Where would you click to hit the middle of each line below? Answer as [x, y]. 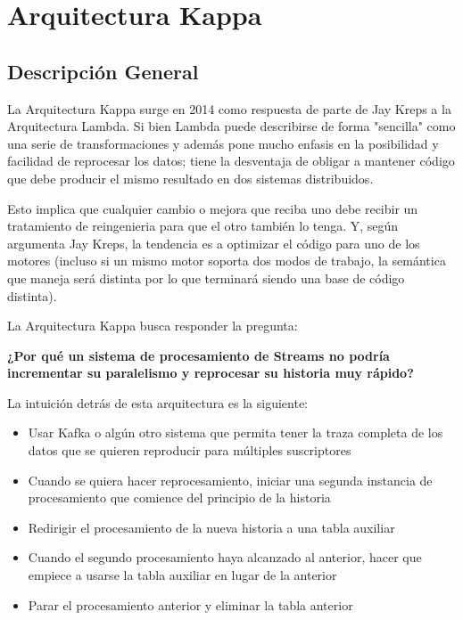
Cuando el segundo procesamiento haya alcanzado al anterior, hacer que [225, 557]
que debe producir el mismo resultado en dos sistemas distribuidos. [190, 178]
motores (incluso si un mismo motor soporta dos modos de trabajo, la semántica [227, 261]
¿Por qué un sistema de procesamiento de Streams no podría [198, 355]
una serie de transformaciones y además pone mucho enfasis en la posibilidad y [223, 143]
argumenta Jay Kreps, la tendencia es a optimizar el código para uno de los [214, 243]
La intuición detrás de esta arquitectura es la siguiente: [157, 402]
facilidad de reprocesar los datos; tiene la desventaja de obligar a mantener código [231, 161]
